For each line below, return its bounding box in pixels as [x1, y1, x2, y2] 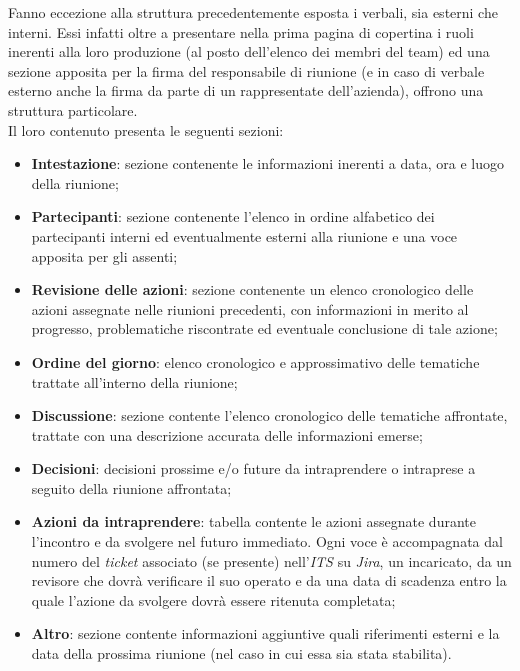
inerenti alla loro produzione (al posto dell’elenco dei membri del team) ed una [8, 41, 490, 62]
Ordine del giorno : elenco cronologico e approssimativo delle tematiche [31, 351, 480, 372]
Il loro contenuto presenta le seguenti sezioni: [8, 119, 284, 140]
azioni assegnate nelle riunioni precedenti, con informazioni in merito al [31, 298, 469, 319]
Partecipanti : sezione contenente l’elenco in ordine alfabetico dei [31, 206, 435, 227]
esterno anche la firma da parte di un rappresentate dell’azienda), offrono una [8, 80, 484, 101]
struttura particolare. [8, 99, 138, 120]
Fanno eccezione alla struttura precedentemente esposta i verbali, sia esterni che [8, 2, 498, 22]
